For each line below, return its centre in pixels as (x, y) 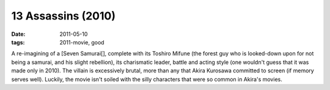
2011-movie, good (82, 42)
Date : (18, 34)
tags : (18, 42)
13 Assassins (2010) (64, 16)
